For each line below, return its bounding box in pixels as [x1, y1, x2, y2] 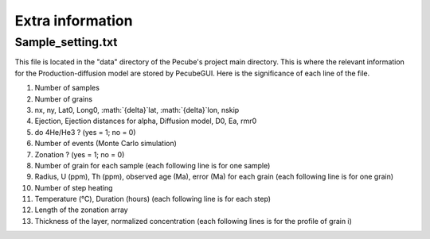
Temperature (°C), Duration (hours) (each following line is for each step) [34, 195, 271, 204]
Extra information [14, 12, 133, 29]
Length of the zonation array [34, 205, 128, 214]
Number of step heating [34, 183, 113, 192]
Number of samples [34, 83, 100, 93]
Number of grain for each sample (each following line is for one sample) [34, 160, 271, 170]
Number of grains [34, 94, 93, 103]
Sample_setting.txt [14, 35, 118, 49]
